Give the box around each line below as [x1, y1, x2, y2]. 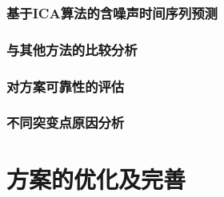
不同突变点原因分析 [6, 112, 125, 132]
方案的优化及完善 [6, 162, 186, 195]
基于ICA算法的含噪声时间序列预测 [6, 2, 218, 22]
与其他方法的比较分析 [6, 39, 138, 59]
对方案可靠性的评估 [6, 76, 125, 96]
